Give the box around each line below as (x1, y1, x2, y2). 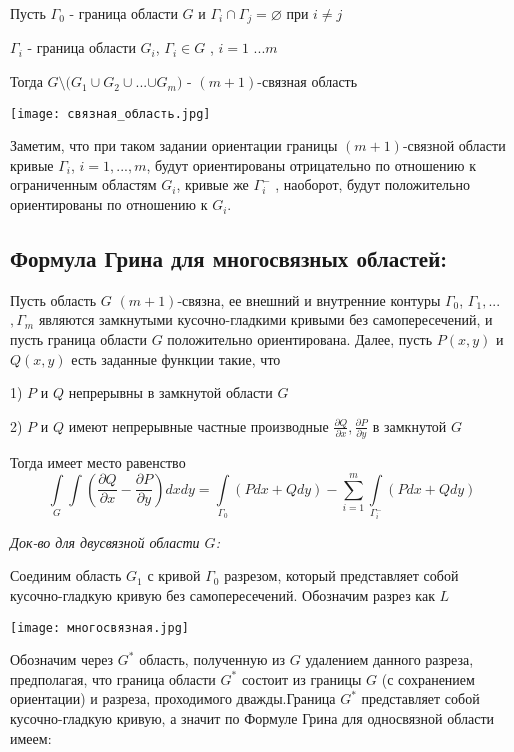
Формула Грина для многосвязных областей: (10, 243, 447, 274)
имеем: (10, 727, 52, 748)
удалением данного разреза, (305, 649, 474, 670)
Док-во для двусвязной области (10, 531, 200, 552)
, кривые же (176, 174, 249, 195)
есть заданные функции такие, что (71, 348, 281, 369)
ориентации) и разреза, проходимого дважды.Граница (10, 688, 336, 709)
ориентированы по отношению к (10, 194, 208, 215)
